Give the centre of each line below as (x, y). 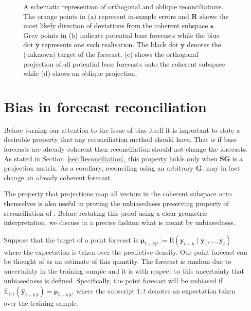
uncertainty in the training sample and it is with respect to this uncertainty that (124, 271)
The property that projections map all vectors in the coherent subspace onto (118, 194)
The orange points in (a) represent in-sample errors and (106, 16)
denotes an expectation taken (192, 291)
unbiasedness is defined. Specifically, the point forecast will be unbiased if (113, 280)
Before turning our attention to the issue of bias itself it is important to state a (122, 130)
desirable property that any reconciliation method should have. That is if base (120, 139)
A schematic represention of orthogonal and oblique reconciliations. (124, 6)
